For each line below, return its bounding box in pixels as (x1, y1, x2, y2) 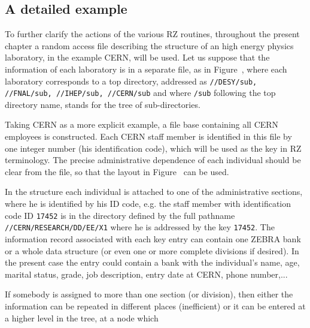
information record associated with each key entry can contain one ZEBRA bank (5, 232, 301, 245)
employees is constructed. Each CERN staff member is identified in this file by (5, 130, 292, 143)
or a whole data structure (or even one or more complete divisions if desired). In (5, 244, 299, 257)
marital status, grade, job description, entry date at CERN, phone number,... (5, 267, 288, 280)
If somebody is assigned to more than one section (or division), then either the (5, 288, 293, 300)
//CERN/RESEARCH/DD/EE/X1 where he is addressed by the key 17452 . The (5, 221, 275, 233)
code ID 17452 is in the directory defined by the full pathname (5, 209, 235, 221)
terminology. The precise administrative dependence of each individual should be (5, 154, 301, 166)
